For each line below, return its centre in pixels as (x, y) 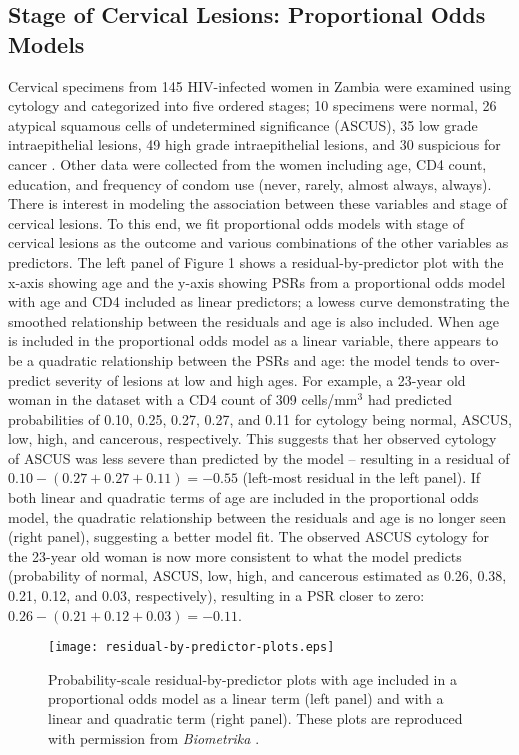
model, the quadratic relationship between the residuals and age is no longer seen (257, 516)
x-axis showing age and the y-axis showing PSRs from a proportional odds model (257, 281)
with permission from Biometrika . (154, 737)
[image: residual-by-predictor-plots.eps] (191, 647)
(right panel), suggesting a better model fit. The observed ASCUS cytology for (249, 536)
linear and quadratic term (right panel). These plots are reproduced (255, 718)
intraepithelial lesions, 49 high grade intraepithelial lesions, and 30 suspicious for (254, 144)
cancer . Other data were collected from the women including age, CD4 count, (247, 163)
